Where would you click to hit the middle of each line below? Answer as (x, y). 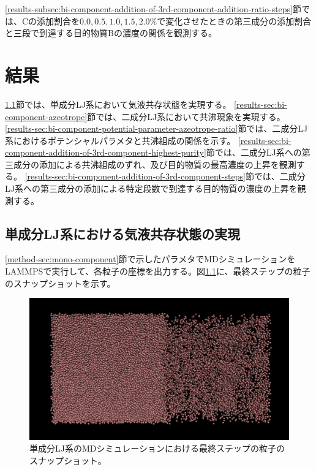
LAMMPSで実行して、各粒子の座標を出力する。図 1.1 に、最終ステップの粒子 (158, 271)
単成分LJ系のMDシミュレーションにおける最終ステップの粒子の (157, 448)
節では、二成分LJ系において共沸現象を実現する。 (186, 116)
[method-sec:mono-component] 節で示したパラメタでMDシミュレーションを (150, 259)
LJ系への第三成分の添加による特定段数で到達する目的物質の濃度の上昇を (151, 188)
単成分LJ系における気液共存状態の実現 (123, 233)
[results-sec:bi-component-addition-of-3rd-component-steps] (135, 176)
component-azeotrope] (46, 116)
